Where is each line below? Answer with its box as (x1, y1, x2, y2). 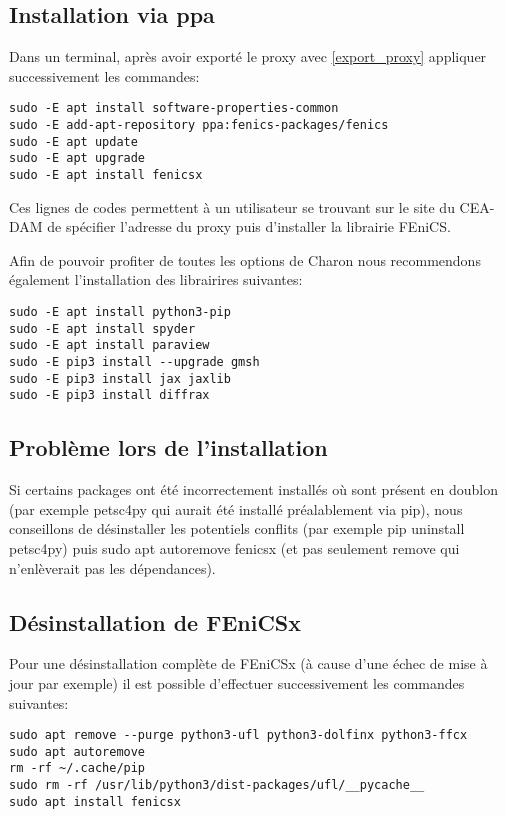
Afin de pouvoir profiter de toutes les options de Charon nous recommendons (9, 249, 481, 270)
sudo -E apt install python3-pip (9, 305, 231, 320)
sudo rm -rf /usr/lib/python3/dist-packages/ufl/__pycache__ (9, 778, 425, 793)
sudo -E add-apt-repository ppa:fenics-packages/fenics (9, 118, 389, 133)
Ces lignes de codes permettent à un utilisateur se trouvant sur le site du (9, 196, 455, 217)
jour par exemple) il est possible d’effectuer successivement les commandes (9, 672, 465, 693)
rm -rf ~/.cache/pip (9, 761, 146, 776)
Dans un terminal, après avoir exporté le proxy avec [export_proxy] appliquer (9, 46, 487, 67)
